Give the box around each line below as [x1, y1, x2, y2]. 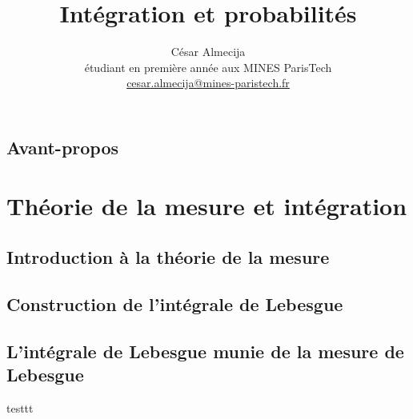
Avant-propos [6, 134, 119, 159]
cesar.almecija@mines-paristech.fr [126, 74, 290, 91]
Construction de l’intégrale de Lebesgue [6, 291, 343, 316]
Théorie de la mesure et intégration [6, 190, 407, 222]
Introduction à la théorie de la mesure [6, 245, 330, 269]
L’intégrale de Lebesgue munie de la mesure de [6, 338, 404, 363]
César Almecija [170, 43, 246, 60]
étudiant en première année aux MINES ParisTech [84, 58, 332, 75]
